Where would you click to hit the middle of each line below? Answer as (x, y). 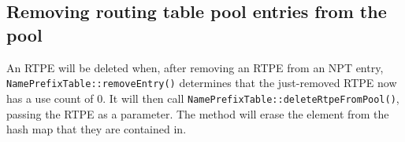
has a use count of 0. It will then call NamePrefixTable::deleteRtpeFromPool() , (203, 98)
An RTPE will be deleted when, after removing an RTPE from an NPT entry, (195, 67)
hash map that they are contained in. (97, 129)
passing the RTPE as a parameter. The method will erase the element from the (198, 113)
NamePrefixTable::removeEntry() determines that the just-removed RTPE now (202, 83)
